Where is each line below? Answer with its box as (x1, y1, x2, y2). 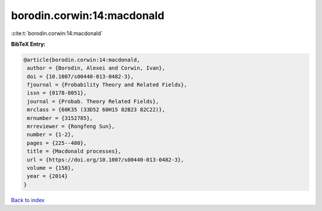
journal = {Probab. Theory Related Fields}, (27, 98, 159, 105)
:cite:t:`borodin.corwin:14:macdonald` (11, 30, 103, 37)
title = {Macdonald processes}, (27, 148, 122, 155)
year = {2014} (27, 173, 68, 179)
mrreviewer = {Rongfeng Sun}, (27, 123, 116, 130)
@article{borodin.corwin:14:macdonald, (23, 56, 140, 63)
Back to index (11, 196, 45, 203)
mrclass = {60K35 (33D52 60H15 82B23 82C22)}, (27, 106, 165, 113)
